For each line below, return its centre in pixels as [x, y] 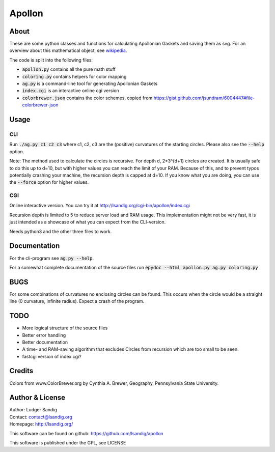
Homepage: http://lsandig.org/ [41, 424]
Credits [21, 371]
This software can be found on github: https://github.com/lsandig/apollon [86, 433]
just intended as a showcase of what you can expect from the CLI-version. [88, 222]
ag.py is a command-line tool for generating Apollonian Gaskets [90, 83]
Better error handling [44, 335]
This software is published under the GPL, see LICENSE [68, 443]
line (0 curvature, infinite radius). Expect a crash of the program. [77, 301]
